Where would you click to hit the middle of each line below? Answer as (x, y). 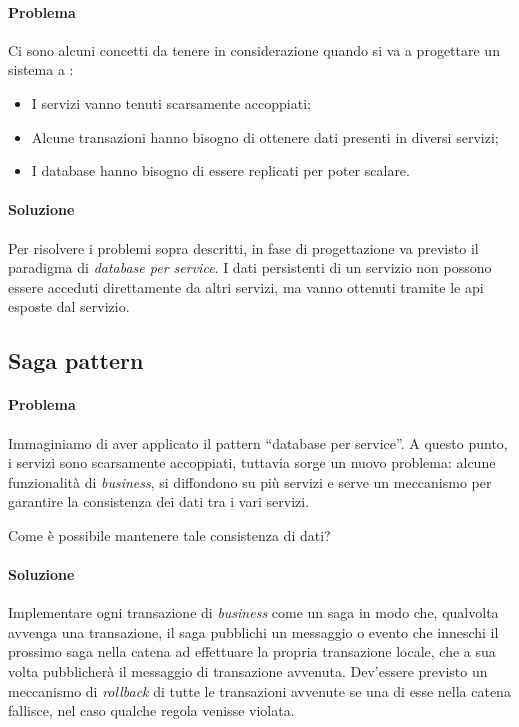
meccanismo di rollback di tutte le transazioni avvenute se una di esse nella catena (259, 690)
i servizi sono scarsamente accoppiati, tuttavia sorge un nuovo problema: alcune (252, 462)
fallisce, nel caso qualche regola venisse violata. (151, 710)
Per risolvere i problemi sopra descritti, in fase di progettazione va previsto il (243, 247)
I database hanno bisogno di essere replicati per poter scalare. (220, 170)
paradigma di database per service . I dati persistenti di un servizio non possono (250, 267)
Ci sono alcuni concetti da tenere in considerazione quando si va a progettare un (254, 49)
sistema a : (41, 69)
